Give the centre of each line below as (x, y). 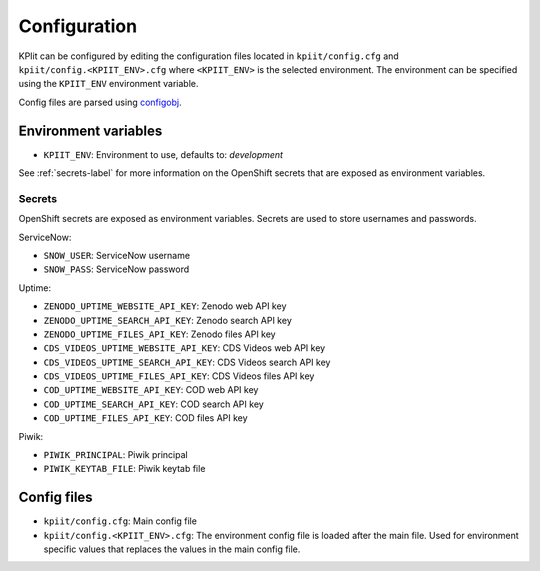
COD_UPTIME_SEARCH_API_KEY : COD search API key (153, 404)
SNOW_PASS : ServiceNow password (116, 269)
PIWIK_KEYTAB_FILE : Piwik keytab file (124, 469)
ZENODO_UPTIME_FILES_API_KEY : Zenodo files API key (159, 334)
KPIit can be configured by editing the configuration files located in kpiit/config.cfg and (208, 56)
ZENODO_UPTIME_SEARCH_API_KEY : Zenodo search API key (167, 320)
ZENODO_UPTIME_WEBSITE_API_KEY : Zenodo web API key (165, 306)
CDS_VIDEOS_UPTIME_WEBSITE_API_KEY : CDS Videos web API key (184, 348)
